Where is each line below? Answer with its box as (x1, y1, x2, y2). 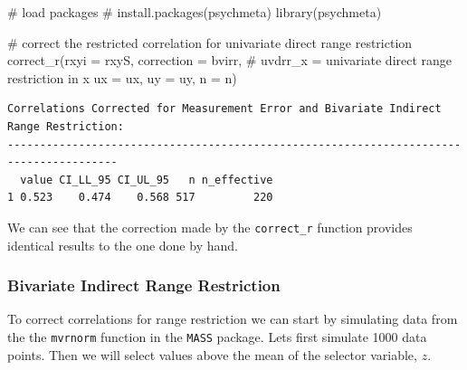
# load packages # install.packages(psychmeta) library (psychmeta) (7, 3, 382, 21)
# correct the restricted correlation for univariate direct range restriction (7, 33, 413, 52)
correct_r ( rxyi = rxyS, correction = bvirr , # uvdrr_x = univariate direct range (7, 51, 453, 70)
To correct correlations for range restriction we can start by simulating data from (7, 309, 458, 328)
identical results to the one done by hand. (7, 235, 238, 254)
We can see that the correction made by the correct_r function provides (7, 217, 413, 236)
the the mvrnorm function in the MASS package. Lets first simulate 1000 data (7, 327, 427, 346)
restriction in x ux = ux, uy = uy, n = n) (7, 68, 237, 87)
